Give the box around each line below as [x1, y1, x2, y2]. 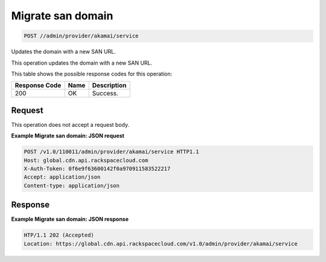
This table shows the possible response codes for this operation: [11, 70, 173, 77]
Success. [92, 89, 119, 98]
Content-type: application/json [24, 182, 120, 189]
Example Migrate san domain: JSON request [11, 132, 125, 139]
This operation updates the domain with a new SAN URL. [11, 59, 153, 66]
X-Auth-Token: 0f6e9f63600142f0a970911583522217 [24, 165, 171, 172]
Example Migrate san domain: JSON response [11, 216, 129, 223]
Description [92, 81, 127, 90]
